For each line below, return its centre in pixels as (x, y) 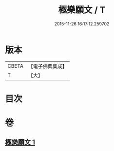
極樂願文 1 (20, 142)
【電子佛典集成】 (47, 66)
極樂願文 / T (82, 10)
